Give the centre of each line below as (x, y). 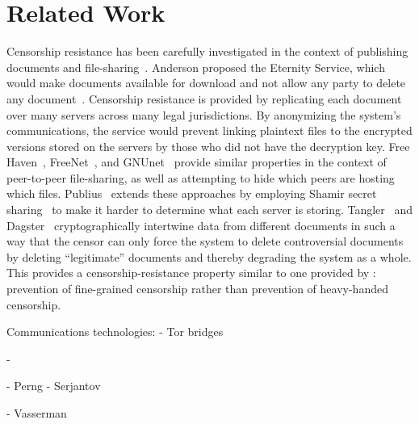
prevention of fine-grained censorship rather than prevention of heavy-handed (197, 289)
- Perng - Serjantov (54, 386)
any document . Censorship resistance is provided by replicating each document (204, 98)
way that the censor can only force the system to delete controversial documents (205, 241)
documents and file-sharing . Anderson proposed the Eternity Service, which (196, 67)
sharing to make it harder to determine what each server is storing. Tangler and (210, 210)
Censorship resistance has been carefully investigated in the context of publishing (207, 51)
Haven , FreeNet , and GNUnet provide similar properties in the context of (197, 162)
